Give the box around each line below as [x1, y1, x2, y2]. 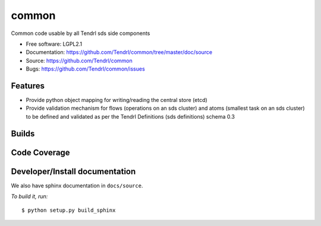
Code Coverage [11, 147, 71, 157]
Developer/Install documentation [11, 166, 136, 176]
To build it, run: [11, 193, 48, 200]
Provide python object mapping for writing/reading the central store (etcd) [26, 97, 207, 104]
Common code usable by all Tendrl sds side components [11, 30, 150, 37]
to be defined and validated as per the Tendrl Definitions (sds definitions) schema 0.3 [26, 113, 235, 120]
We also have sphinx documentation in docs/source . [11, 182, 143, 189]
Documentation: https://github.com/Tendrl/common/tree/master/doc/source [26, 49, 213, 56]
